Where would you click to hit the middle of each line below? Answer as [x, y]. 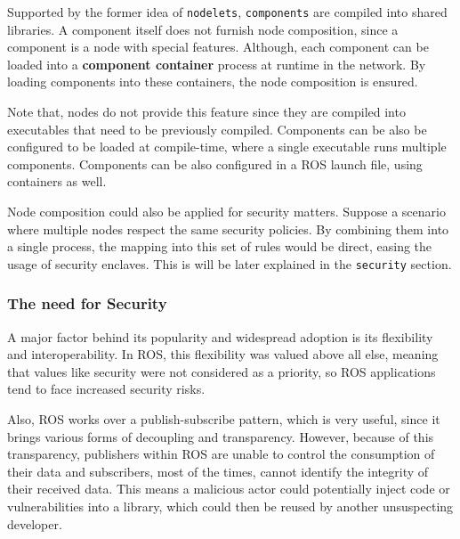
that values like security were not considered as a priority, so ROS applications [222, 371]
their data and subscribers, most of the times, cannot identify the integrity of [218, 471]
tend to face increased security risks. [106, 389]
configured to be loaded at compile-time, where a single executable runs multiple [227, 147]
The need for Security [87, 303]
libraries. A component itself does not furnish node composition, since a [203, 29]
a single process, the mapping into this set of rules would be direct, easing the [220, 246]
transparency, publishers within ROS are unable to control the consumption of [221, 454]
